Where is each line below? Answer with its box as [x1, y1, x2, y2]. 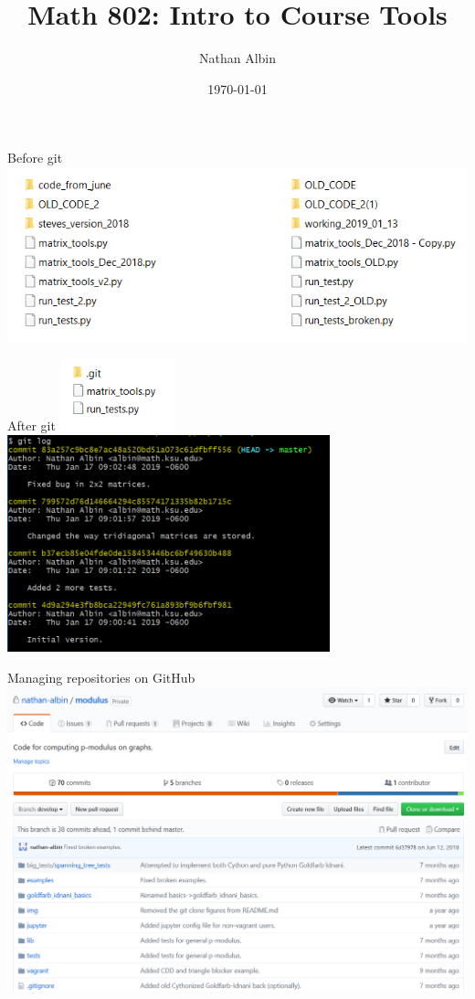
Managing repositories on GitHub [7, 667, 195, 686]
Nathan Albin [198, 48, 277, 68]
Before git [7, 148, 63, 167]
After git [7, 416, 56, 435]
